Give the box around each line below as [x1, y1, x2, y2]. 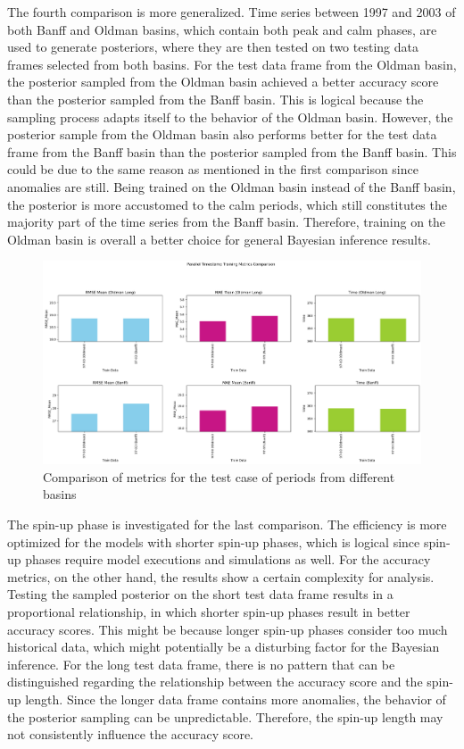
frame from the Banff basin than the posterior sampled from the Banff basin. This [7, 142, 457, 161]
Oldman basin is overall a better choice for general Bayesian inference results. [7, 229, 431, 248]
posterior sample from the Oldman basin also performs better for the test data [7, 125, 437, 144]
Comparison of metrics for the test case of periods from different [43, 467, 395, 486]
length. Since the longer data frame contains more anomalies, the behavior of [25, 689, 446, 708]
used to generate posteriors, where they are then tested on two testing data [7, 37, 418, 56]
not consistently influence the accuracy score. [7, 725, 254, 744]
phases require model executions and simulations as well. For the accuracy [25, 550, 431, 569]
